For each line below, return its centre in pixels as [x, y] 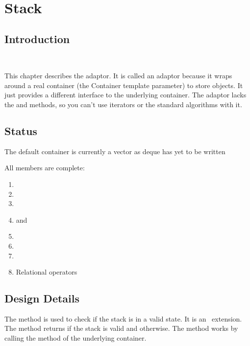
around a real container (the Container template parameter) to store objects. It [124, 85]
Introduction [37, 38]
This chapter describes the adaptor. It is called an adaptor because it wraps [118, 76]
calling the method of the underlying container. [75, 338]
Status [21, 130]
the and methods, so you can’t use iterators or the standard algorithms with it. [123, 104]
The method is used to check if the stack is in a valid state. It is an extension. [123, 318]
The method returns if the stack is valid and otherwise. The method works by [121, 328]
